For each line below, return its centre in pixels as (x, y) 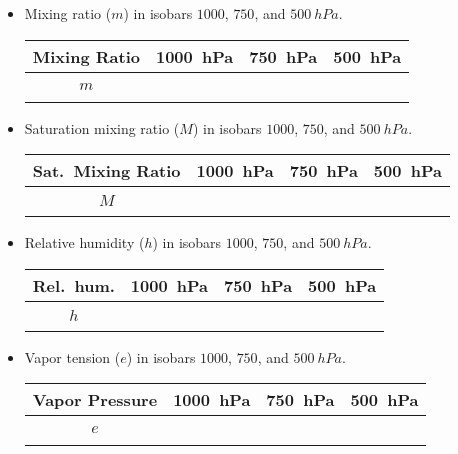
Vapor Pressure (95, 400)
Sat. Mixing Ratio (106, 171)
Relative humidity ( (84, 242)
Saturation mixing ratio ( (102, 127)
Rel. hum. (73, 285)
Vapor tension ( (72, 356)
